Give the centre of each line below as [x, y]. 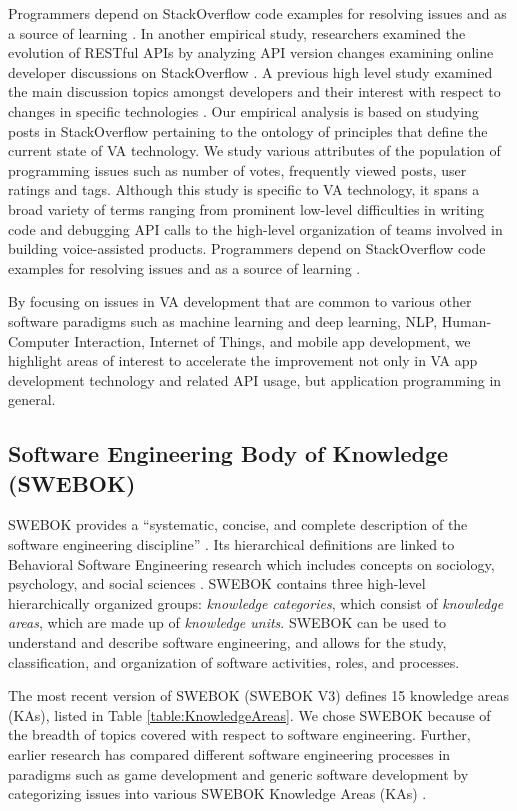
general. [32, 399]
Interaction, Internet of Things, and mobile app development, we [272, 340]
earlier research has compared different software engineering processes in [229, 754]
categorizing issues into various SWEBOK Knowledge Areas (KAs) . [217, 793]
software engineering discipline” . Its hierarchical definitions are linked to [231, 544]
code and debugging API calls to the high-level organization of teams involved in [255, 228]
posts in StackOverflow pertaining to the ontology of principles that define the [248, 130]
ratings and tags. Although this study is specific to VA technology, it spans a [244, 189]
